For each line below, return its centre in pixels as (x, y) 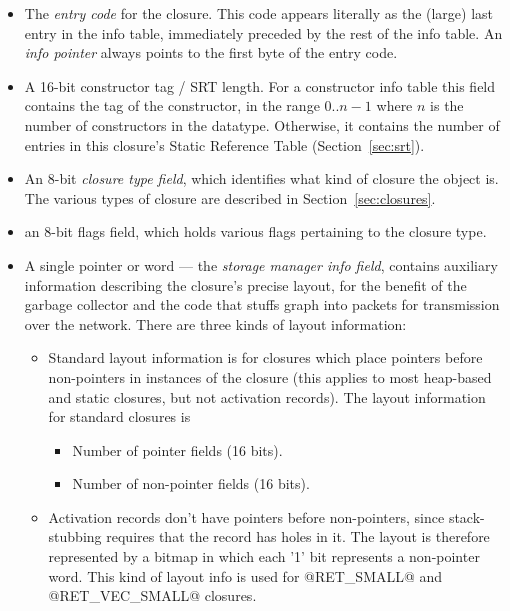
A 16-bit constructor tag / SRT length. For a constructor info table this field (260, 85)
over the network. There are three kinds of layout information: (215, 323)
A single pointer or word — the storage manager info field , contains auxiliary (261, 264)
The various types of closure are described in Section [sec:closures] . (230, 197)
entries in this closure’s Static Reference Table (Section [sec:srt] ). (224, 144)
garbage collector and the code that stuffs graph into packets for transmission (262, 304)
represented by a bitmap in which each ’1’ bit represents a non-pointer (264, 556)
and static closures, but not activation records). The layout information (267, 396)
